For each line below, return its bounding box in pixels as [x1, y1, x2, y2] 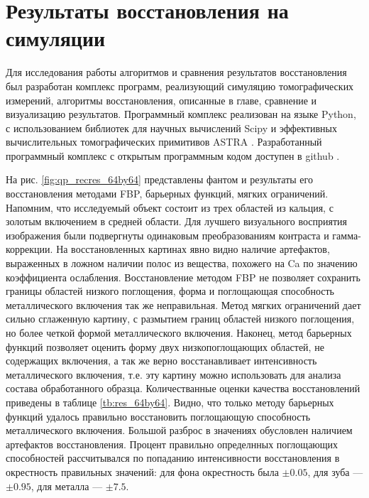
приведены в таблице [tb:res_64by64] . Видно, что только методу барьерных [6, 394, 334, 409]
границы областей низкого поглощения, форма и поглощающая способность [6, 283, 334, 298]
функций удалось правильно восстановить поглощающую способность [6, 408, 311, 423]
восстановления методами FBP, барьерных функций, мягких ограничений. [6, 186, 329, 201]
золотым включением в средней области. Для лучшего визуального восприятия [6, 214, 347, 229]
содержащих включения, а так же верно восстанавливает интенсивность [6, 353, 317, 368]
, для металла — [31, 478, 103, 493]
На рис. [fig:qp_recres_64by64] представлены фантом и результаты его [6, 172, 313, 187]
